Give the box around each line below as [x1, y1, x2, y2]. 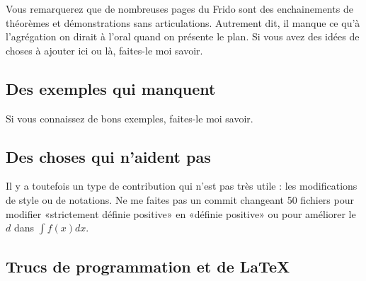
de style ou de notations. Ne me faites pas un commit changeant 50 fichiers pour [6, 192, 354, 207]
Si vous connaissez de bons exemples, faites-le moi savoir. [6, 110, 253, 125]
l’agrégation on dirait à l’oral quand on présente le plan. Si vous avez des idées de [6, 29, 360, 44]
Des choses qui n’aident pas [6, 145, 211, 167]
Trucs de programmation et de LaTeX [6, 255, 290, 277]
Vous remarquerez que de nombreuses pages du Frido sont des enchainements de [6, 1, 353, 16]
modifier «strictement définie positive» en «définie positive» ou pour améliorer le [6, 206, 356, 221]
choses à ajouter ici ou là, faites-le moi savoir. [6, 42, 203, 57]
